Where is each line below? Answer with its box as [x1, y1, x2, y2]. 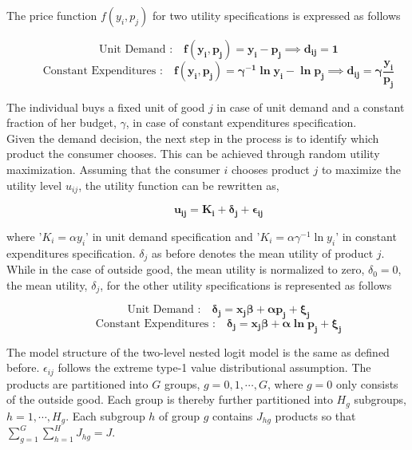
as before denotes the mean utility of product [151, 244, 374, 261]
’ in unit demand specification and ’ [85, 227, 260, 244]
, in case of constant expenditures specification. [125, 114, 357, 131]
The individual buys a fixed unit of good [6, 98, 205, 115]
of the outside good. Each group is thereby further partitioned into [6, 391, 333, 408]
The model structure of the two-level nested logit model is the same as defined [6, 343, 390, 360]
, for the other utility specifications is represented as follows [100, 276, 392, 293]
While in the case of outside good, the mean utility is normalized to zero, [6, 261, 365, 278]
